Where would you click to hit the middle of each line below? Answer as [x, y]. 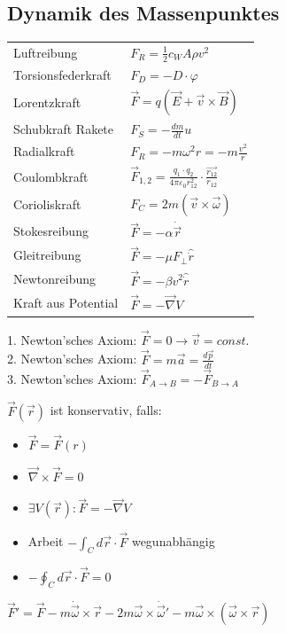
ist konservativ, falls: [106, 410]
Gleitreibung [47, 255]
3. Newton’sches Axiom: [72, 378]
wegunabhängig [173, 541]
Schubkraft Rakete [64, 129]
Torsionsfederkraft [62, 75]
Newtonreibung [55, 279]
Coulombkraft [51, 176]
